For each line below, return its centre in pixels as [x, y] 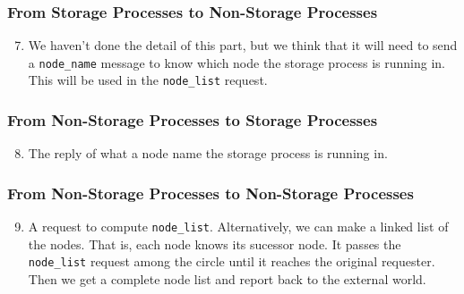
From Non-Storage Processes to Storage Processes [193, 120]
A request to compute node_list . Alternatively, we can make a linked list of [238, 227]
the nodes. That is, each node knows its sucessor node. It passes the [215, 244]
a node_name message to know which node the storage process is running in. [236, 62]
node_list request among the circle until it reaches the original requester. [232, 261]
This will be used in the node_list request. [148, 80]
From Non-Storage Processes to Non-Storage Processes [211, 193]
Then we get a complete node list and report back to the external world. [227, 279]
